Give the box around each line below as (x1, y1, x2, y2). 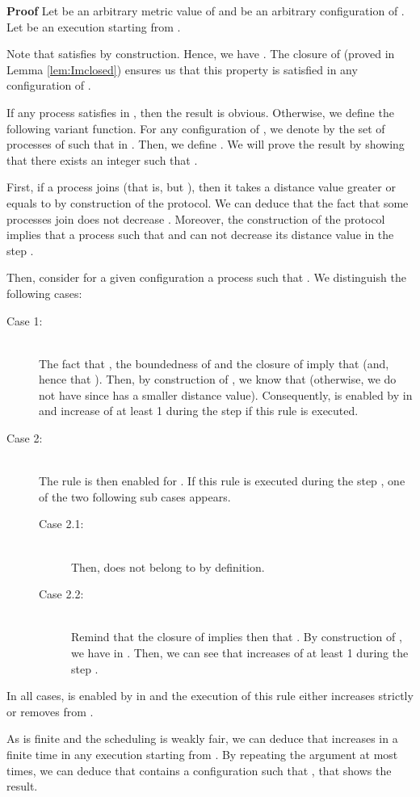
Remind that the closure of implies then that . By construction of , (71, 628, 402, 645)
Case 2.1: (39, 515, 84, 532)
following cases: (6, 284, 82, 301)
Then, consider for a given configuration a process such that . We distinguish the (6, 269, 406, 286)
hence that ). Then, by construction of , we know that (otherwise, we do (39, 371, 397, 388)
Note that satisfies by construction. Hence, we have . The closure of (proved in (6, 45, 395, 62)
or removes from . (6, 703, 94, 719)
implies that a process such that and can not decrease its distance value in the (6, 226, 394, 243)
